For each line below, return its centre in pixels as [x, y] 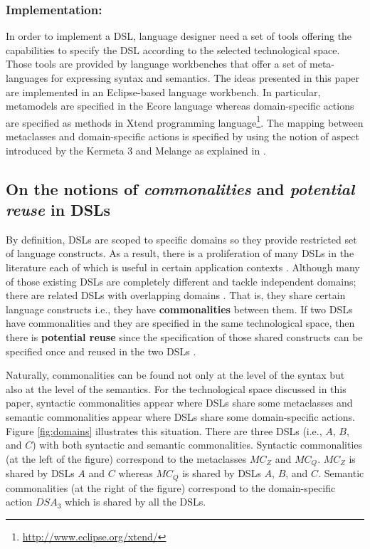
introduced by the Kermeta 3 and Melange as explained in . [136, 150]
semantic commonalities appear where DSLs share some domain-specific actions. [180, 416]
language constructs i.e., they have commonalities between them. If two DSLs [179, 309]
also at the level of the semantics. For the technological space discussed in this [176, 388]
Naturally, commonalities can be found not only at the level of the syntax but [175, 375]
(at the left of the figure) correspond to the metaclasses [126, 458]
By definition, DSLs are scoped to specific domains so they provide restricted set [181, 239]
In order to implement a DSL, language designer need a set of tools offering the [179, 36]
